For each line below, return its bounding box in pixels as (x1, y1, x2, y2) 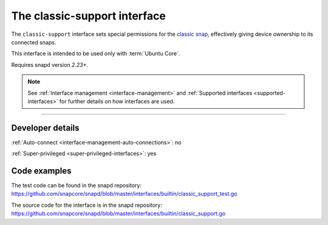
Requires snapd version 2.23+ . (11, 61, 88, 68)
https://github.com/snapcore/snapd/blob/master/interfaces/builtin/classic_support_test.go (11, 190, 237, 198)
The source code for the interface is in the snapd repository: (11, 201, 162, 209)
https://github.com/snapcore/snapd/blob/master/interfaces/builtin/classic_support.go (11, 210, 226, 217)
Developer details (11, 122, 80, 133)
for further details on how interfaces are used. (59, 97, 175, 105)
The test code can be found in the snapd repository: (11, 182, 142, 189)
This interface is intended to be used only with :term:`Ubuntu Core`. (11, 50, 180, 57)
